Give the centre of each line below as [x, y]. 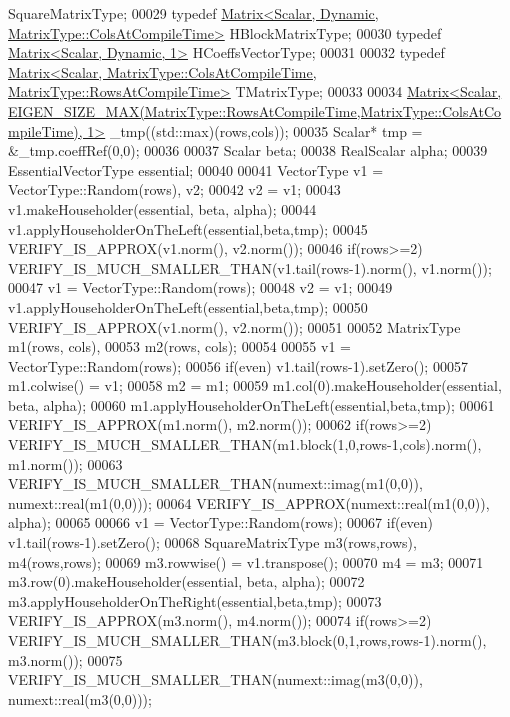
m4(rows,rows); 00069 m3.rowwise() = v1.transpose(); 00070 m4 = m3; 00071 [246, 561]
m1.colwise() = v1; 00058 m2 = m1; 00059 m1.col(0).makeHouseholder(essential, [255, 385]
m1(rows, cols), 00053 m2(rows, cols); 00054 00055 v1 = [179, 346]
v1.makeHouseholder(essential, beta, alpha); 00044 [162, 208]
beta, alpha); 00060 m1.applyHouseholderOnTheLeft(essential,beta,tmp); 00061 [251, 404]
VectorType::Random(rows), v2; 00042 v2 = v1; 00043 [174, 189]
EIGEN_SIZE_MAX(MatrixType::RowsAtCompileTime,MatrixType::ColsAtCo [255, 110]
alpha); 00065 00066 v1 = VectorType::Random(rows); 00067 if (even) [221, 522]
